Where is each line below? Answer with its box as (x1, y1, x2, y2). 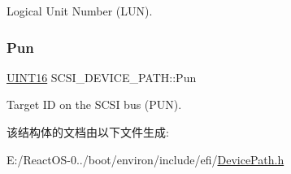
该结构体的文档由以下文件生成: (7, 124, 169, 140)
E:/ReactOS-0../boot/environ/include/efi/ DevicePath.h (7, 150, 284, 167)
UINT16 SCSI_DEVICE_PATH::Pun (7, 68, 197, 85)
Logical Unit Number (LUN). (7, 2, 153, 19)
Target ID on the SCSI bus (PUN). (7, 96, 182, 113)
